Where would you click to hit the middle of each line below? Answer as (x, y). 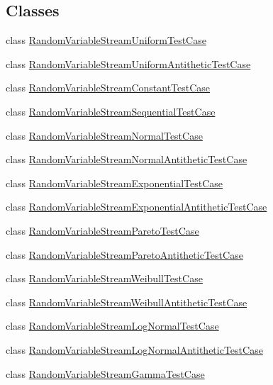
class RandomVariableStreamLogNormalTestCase (112, 326)
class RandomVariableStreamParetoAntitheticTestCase (124, 254)
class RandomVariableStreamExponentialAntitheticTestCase (136, 207)
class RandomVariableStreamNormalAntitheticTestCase (127, 159)
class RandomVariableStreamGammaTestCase (105, 373)
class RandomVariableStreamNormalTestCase (104, 135)
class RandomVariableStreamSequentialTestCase (111, 111)
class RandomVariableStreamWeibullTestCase (104, 278)
